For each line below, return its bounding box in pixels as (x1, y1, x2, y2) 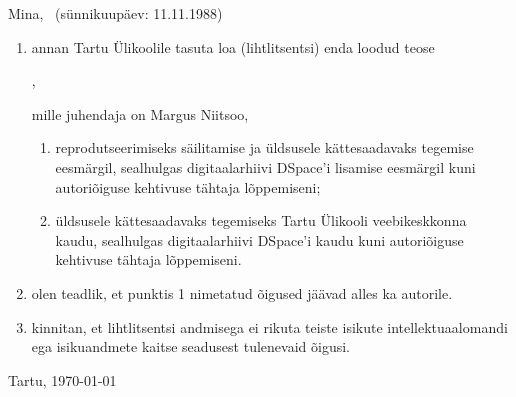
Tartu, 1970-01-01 (8, 369, 117, 390)
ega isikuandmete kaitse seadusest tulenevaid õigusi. (31, 336, 350, 357)
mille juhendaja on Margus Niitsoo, (31, 103, 249, 124)
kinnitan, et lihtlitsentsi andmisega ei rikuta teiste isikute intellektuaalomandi (31, 316, 508, 337)
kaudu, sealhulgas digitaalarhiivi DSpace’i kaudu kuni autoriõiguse (55, 229, 464, 250)
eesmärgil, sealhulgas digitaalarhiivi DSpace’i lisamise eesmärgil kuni (55, 156, 476, 177)
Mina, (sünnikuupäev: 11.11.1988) (8, 3, 223, 23)
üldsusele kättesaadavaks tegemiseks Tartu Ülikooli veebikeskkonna (55, 210, 467, 231)
